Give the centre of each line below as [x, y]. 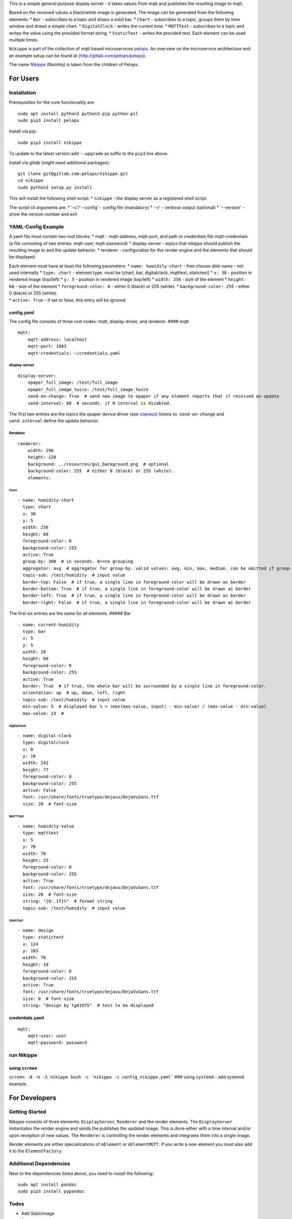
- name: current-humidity [49, 625]
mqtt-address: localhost [57, 339]
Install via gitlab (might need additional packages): [59, 162]
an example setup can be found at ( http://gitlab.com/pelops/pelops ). [78, 56]
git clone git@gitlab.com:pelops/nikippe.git [73, 174]
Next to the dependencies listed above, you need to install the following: [81, 1173]
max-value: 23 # [43, 713]
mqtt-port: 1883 [47, 346]
